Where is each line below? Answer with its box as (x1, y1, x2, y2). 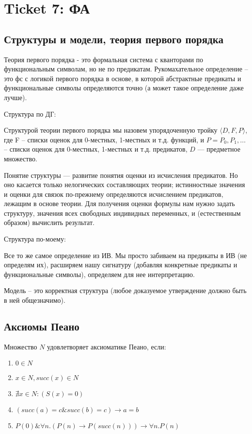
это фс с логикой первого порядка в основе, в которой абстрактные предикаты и (4, 73, 241, 83)
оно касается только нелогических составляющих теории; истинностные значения (4, 179, 245, 190)
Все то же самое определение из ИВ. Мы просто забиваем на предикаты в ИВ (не (4, 250, 247, 260)
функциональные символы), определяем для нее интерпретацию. (4, 269, 195, 279)
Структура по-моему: (4, 234, 66, 244)
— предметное (197, 144, 240, 154)
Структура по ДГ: (4, 108, 56, 119)
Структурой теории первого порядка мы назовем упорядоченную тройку (4, 125, 218, 135)
